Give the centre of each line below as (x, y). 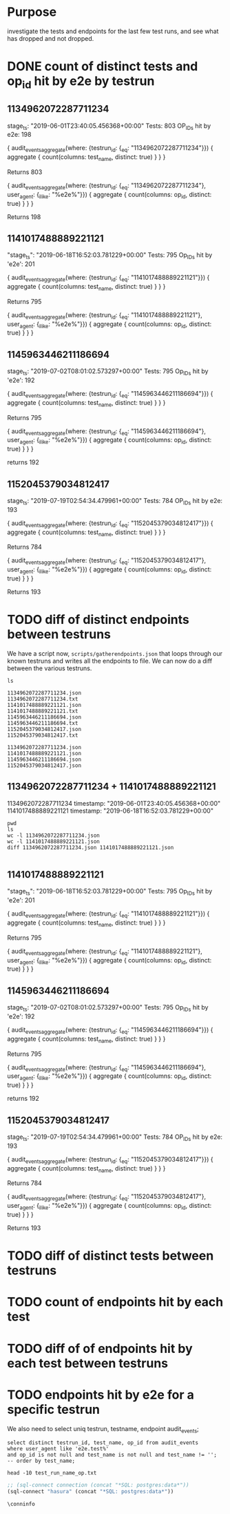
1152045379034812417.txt (43, 735)
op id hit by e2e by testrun (81, 82)
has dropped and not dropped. (51, 38)
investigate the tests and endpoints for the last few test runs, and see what (113, 31)
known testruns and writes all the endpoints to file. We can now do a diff (109, 661)
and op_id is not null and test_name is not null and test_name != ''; (112, 1455)
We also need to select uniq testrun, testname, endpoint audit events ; (103, 1429)
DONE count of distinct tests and (103, 67)
